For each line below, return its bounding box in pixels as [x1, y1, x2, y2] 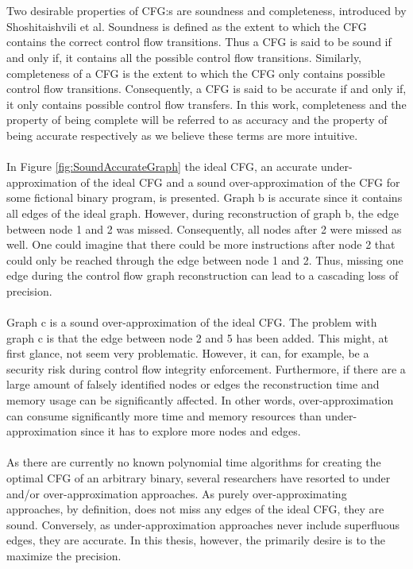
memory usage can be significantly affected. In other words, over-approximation [6, 392, 394, 408]
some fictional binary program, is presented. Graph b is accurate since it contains [6, 189, 403, 206]
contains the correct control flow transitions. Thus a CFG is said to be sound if [6, 33, 392, 50]
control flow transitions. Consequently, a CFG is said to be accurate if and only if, [6, 80, 407, 97]
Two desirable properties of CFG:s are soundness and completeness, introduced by [6, 2, 407, 19]
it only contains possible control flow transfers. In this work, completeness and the [6, 95, 407, 112]
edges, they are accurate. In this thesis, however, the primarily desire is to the [6, 532, 386, 548]
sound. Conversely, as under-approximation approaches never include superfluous [6, 516, 400, 532]
